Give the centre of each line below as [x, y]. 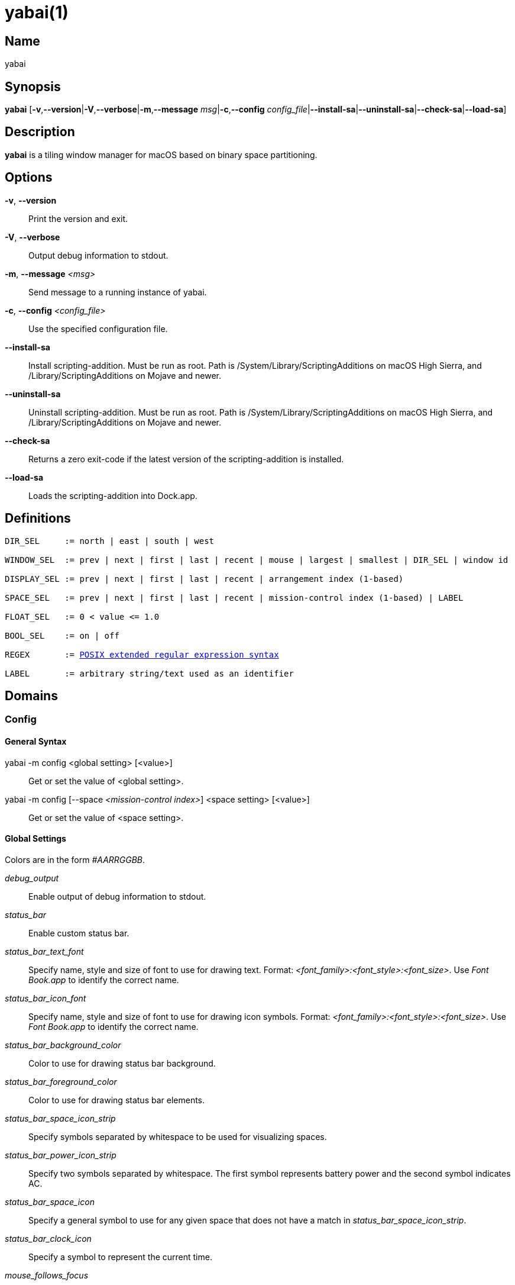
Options [29, 178]
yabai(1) [37, 12]
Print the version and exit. [78, 218]
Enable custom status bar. [79, 933]
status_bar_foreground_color [61, 1081]
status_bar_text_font [44, 951]
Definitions [38, 518]
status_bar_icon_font [46, 998]
